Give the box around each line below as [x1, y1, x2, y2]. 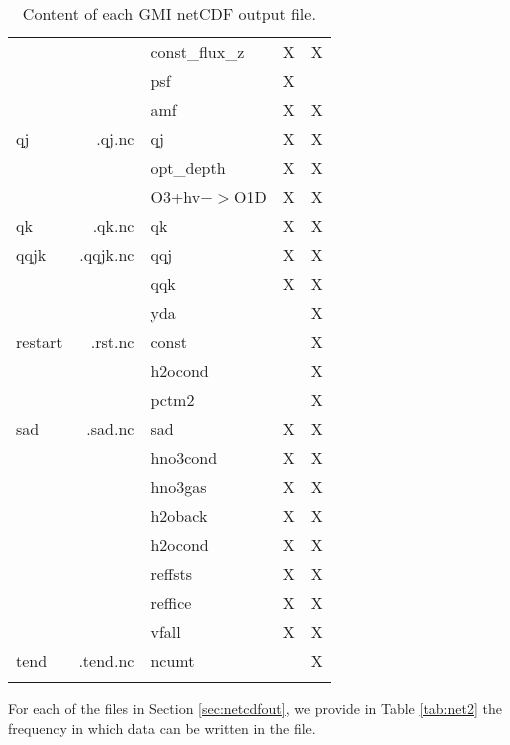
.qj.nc [96, 127, 135, 150]
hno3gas [150, 475, 207, 498]
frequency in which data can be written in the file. [8, 717, 316, 738]
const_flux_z [150, 40, 245, 63]
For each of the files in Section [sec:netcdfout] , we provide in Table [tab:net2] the [8, 698, 502, 718]
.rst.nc [90, 330, 135, 353]
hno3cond [150, 446, 218, 469]
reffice [150, 591, 192, 614]
